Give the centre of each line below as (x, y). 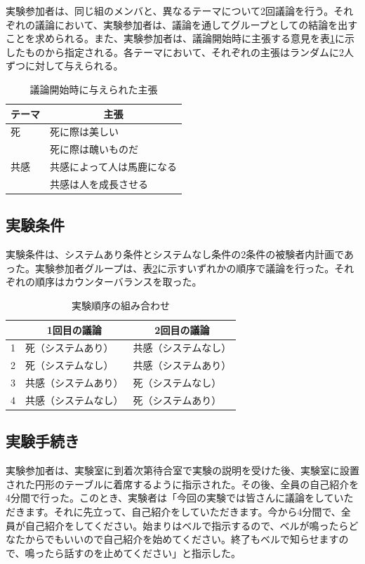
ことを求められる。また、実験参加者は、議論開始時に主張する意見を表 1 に (175, 38)
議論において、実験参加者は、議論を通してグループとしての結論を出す (196, 24)
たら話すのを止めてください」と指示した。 (143, 552)
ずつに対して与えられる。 (65, 66)
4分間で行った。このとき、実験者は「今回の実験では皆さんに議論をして (170, 498)
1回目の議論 (74, 329)
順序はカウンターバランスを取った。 (118, 282)
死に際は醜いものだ (94, 149)
